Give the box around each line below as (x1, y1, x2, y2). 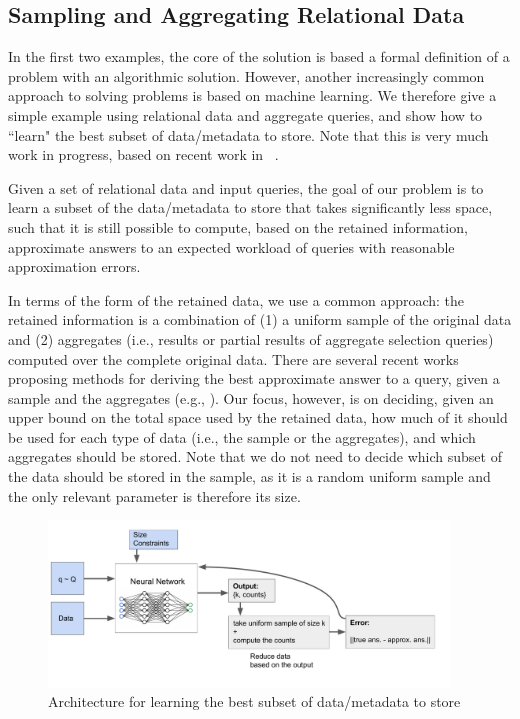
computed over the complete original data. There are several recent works (8, 348, 459, 369)
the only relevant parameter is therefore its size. (8, 485, 301, 506)
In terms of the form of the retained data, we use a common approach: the (8, 289, 465, 310)
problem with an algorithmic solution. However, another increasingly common (8, 65, 485, 86)
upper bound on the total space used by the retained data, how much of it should (8, 407, 508, 428)
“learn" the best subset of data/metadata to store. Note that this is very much (8, 124, 489, 145)
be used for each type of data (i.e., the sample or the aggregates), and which (8, 426, 476, 447)
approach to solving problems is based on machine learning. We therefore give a (8, 85, 497, 106)
